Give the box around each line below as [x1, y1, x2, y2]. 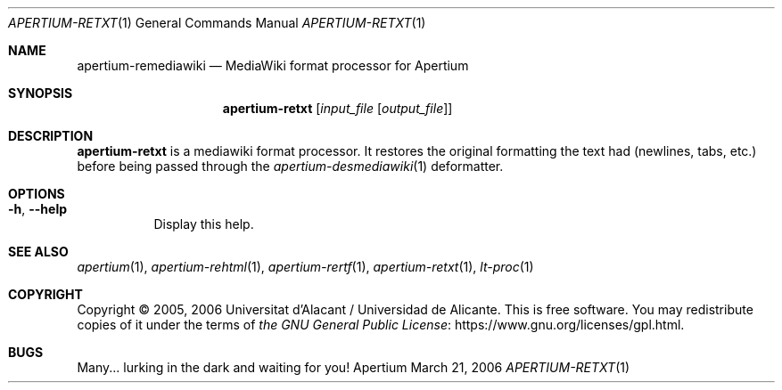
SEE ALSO [8, 244, 69, 259]
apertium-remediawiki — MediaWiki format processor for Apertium [77, 58, 469, 73]
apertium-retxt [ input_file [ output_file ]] [222, 101, 453, 116]
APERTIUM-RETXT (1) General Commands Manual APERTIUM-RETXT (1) [8, 15, 426, 30]
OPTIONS [8, 186, 65, 201]
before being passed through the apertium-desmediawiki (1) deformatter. [77, 158, 504, 174]
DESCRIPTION [8, 128, 94, 143]
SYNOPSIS [8, 85, 73, 101]
